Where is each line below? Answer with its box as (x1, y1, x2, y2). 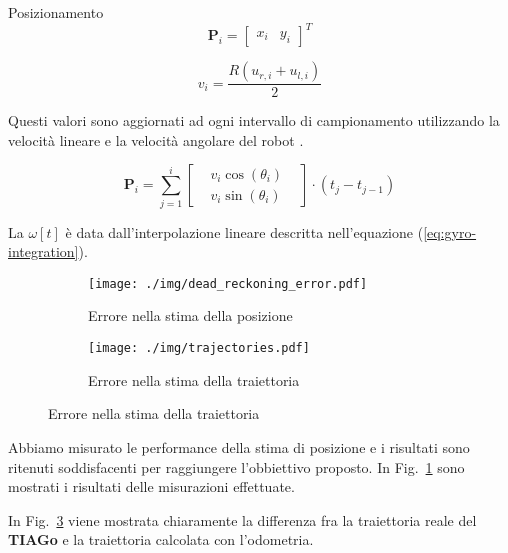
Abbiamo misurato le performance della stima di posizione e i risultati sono (8, 436, 470, 457)
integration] (8, 241, 79, 262)
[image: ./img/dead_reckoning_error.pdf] (88, 276, 368, 291)
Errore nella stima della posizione (88, 305, 293, 326)
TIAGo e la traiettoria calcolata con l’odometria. (8, 529, 314, 550)
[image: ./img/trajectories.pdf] (88, 341, 310, 356)
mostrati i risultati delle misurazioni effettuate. (8, 476, 295, 497)
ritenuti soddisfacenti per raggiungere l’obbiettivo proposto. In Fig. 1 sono (8, 456, 465, 477)
